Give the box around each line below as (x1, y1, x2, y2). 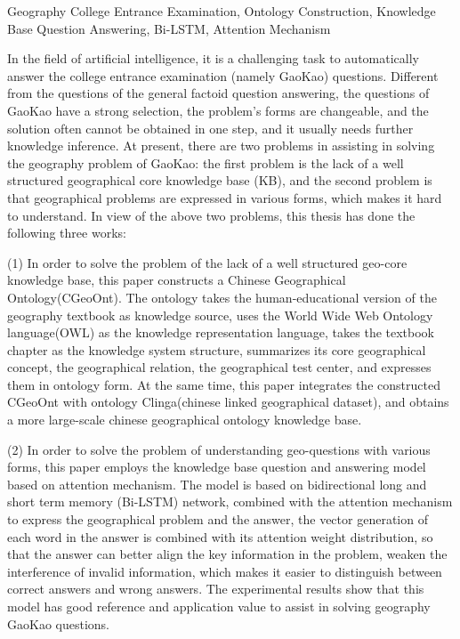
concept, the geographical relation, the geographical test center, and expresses (7, 358, 432, 376)
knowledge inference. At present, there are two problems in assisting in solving (7, 136, 435, 155)
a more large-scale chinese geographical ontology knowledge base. (7, 410, 362, 429)
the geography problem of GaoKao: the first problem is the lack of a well (7, 153, 404, 172)
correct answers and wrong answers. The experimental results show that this (7, 579, 424, 598)
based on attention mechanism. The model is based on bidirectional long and (7, 474, 427, 493)
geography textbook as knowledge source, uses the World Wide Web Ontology (7, 305, 433, 324)
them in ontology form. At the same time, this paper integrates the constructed (7, 375, 440, 393)
